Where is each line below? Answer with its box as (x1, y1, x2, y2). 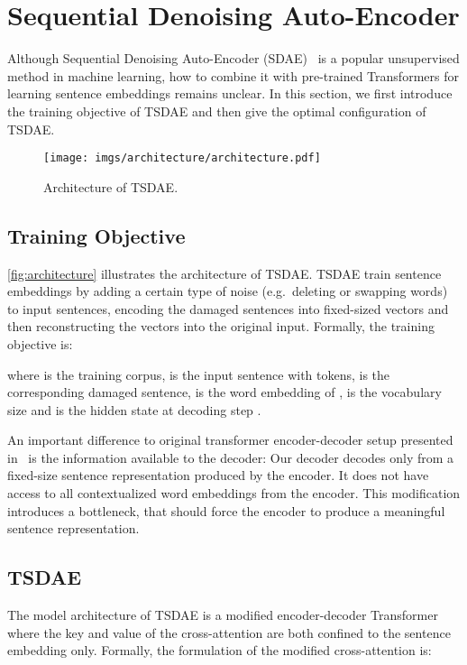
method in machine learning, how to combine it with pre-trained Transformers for (7, 66, 459, 85)
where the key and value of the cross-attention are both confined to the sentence (7, 623, 451, 642)
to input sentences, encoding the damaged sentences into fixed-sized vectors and (7, 299, 449, 318)
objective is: (7, 334, 73, 353)
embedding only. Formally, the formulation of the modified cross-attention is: (7, 641, 432, 660)
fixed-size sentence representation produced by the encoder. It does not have (7, 466, 429, 485)
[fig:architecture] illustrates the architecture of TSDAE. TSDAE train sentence (7, 263, 442, 282)
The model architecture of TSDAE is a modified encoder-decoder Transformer (7, 605, 438, 624)
